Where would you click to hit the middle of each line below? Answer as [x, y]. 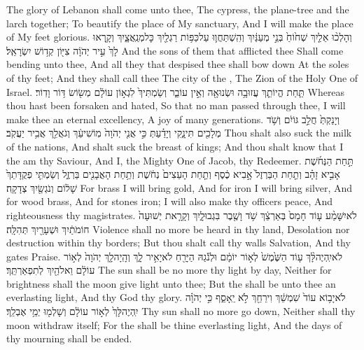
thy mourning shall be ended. [69, 338]
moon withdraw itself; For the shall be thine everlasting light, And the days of [174, 324]
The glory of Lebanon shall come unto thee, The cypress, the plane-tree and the [178, 9]
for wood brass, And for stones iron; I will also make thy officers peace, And [170, 201]
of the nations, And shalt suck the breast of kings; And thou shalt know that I [175, 146]
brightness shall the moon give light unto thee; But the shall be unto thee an [171, 283]
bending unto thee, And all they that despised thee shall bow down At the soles [178, 64]
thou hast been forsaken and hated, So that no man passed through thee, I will [176, 105]
